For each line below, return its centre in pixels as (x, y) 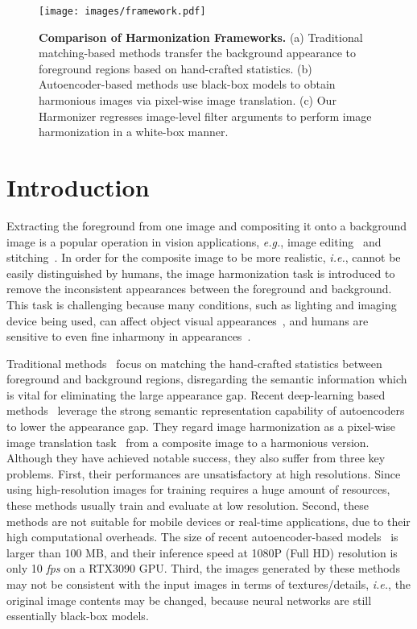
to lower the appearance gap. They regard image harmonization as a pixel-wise (201, 426)
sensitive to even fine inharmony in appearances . (129, 336)
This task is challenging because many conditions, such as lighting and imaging (202, 304)
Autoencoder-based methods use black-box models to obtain (187, 84)
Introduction (78, 187)
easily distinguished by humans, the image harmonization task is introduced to (201, 273)
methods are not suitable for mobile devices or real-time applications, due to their (208, 521)
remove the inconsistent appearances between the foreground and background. (199, 289)
